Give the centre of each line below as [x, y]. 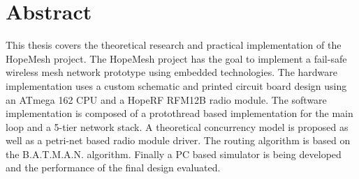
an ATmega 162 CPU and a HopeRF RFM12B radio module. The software [166, 99]
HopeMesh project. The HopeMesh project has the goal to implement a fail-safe [176, 58]
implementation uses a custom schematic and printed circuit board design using [176, 85]
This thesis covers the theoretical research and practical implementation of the [174, 45]
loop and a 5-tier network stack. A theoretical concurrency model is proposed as [177, 126]
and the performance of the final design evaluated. [113, 168]
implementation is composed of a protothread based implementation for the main [179, 113]
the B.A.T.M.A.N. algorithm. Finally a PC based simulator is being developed [174, 154]
